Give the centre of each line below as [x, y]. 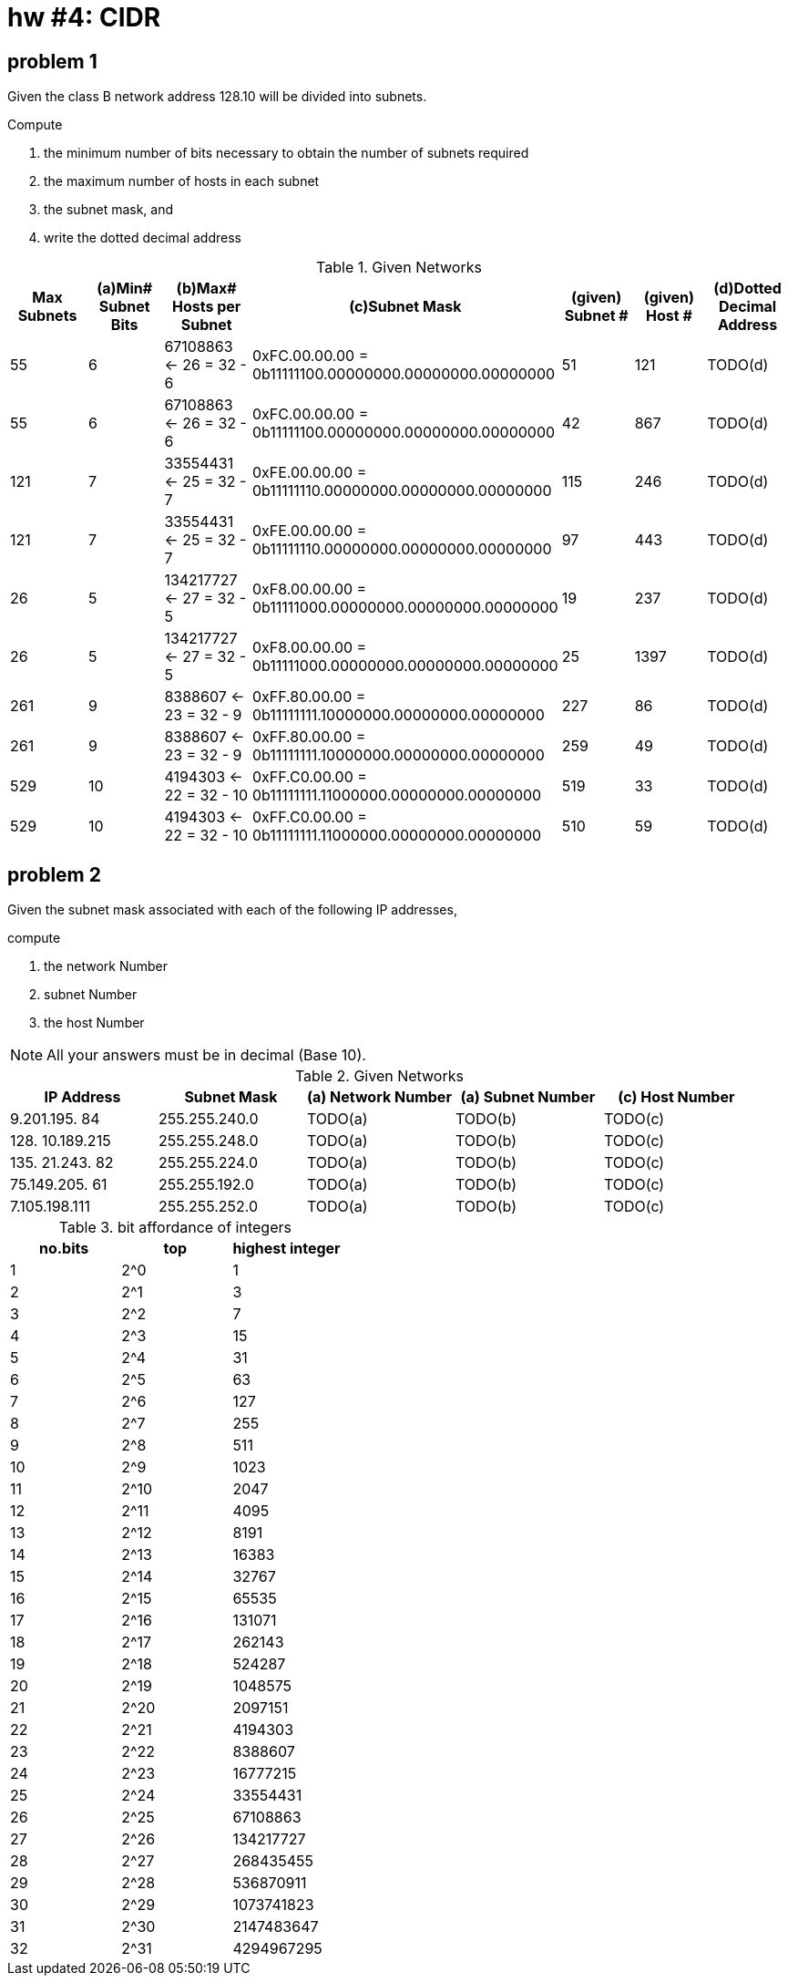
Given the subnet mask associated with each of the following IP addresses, [232, 910]
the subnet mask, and [109, 210]
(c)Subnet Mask [405, 307]
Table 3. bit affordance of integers [175, 1228]
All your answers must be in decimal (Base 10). [206, 1055]
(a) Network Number [379, 1097]
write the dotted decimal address [143, 238]
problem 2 [54, 874]
